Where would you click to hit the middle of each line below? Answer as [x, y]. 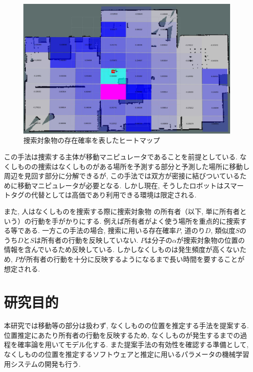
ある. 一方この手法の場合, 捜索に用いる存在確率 [100, 230]
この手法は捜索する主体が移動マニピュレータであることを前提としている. [121, 157]
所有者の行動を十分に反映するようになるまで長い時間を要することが [135, 259]
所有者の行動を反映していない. [90, 240]
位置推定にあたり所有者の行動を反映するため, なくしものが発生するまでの [122, 335]
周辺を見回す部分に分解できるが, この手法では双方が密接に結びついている [122, 176]
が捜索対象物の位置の [211, 240]
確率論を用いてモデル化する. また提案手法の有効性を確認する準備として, [133, 344]
